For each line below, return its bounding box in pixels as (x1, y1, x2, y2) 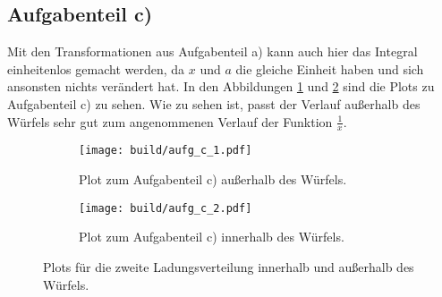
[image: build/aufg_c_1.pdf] (79, 144, 252, 157)
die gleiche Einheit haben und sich (235, 59, 424, 78)
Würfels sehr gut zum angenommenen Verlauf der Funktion (7, 112, 333, 131)
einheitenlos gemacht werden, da (7, 59, 185, 78)
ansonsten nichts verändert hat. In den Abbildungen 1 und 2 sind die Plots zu (7, 77, 435, 96)
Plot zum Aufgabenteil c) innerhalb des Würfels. (79, 227, 344, 246)
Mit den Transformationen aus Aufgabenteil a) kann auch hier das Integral (7, 42, 418, 61)
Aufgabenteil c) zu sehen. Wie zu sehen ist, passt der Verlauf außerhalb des (7, 94, 421, 113)
